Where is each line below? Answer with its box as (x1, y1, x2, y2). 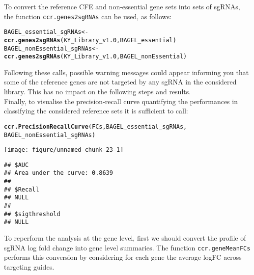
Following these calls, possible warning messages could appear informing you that (4, 67, 249, 77)
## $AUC (4, 161, 29, 168)
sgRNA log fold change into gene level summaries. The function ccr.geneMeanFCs (4, 242, 251, 252)
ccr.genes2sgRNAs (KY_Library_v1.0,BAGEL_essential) (4, 36, 176, 44)
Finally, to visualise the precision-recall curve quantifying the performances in (4, 96, 238, 106)
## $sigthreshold (4, 210, 60, 218)
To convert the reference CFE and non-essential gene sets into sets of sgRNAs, (4, 1, 240, 11)
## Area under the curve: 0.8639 (4, 169, 113, 177)
